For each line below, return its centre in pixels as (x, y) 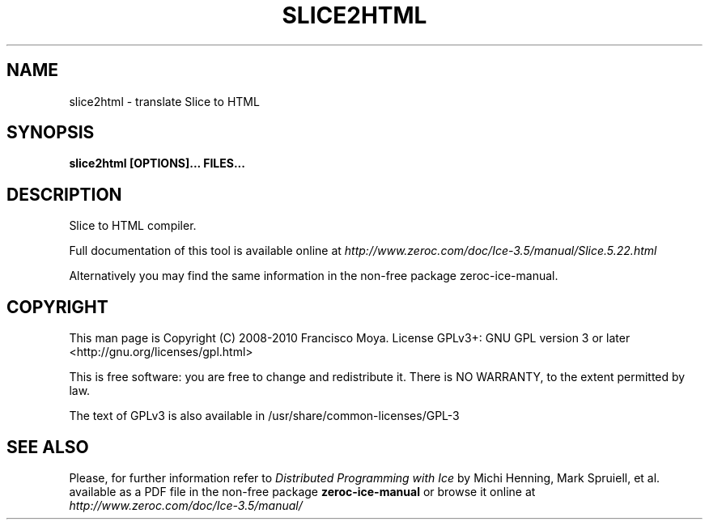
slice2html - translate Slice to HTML (164, 101)
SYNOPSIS (51, 133)
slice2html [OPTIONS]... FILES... (157, 163)
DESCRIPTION (64, 194)
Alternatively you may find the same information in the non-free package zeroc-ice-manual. (314, 276)
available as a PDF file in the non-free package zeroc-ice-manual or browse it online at (302, 491)
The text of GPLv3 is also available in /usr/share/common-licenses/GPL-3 (264, 416)
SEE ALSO (48, 447)
